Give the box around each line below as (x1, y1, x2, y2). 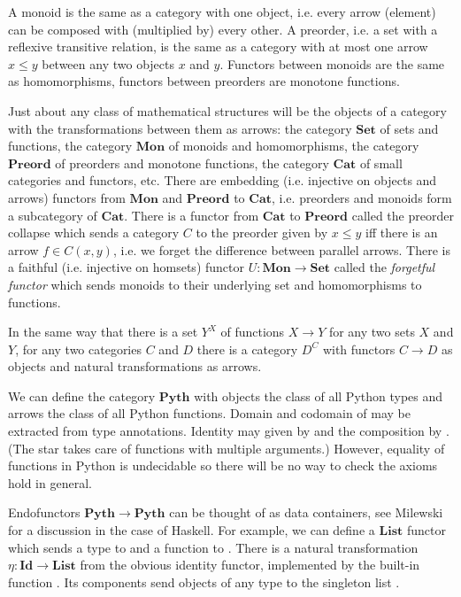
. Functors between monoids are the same (219, 54, 445, 73)
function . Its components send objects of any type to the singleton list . (8, 572, 400, 591)
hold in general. (8, 473, 92, 492)
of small (359, 153, 403, 172)
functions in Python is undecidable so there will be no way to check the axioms (8, 456, 438, 475)
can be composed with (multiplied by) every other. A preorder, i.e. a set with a (8, 19, 438, 38)
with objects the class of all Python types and (194, 386, 443, 405)
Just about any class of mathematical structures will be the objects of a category (8, 101, 447, 120)
